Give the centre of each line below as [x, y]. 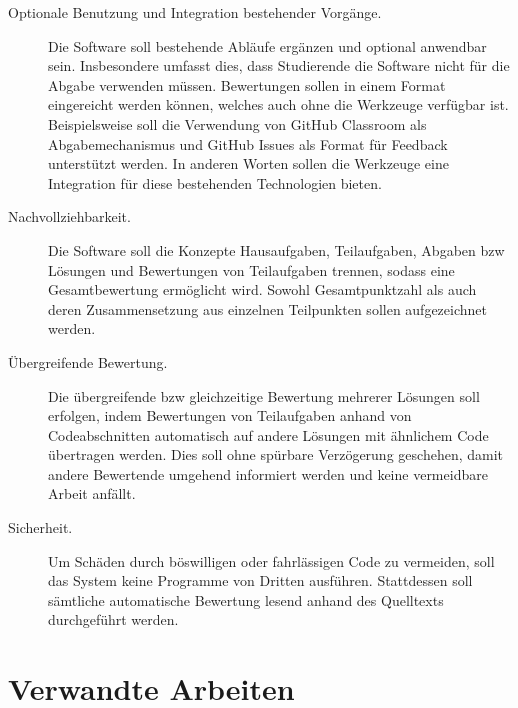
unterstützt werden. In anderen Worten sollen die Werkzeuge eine [248, 163]
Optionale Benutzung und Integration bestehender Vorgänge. [195, 12]
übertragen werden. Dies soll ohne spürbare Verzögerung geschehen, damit [275, 454]
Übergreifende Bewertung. [88, 361]
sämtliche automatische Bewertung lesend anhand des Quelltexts [246, 599]
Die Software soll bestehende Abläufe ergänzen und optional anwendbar [267, 45]
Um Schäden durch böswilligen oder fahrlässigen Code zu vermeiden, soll [271, 560]
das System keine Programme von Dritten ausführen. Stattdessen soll [260, 580]
